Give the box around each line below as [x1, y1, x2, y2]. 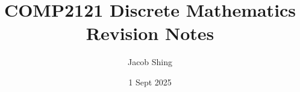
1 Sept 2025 [128, 75, 172, 88]
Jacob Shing [127, 56, 173, 68]
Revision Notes [86, 21, 214, 45]
